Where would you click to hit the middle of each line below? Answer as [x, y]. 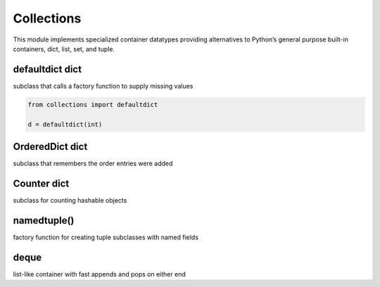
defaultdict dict [47, 69]
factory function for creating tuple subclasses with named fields [106, 237]
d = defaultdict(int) [65, 124]
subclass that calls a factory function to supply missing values [103, 86]
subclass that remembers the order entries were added [93, 164]
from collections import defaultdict [93, 104]
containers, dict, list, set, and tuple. [64, 49]
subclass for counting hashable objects [70, 200]
